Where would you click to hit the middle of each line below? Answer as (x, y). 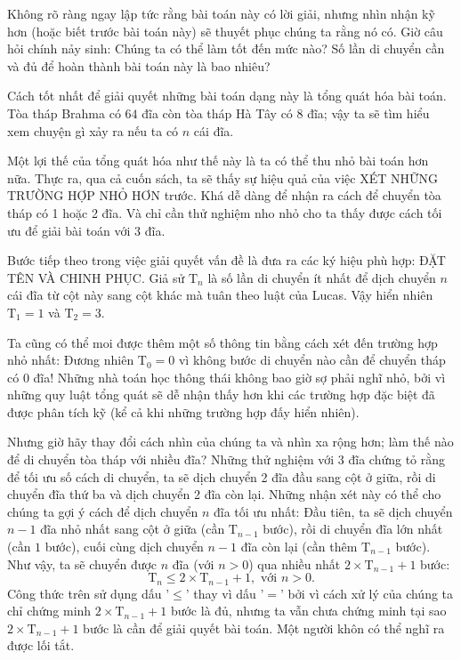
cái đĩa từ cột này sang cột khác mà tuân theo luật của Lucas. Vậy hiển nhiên (220, 295)
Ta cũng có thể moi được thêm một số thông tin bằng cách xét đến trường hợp (222, 342)
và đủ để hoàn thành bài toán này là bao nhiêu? (139, 65)
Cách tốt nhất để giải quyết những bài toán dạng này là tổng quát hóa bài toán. (227, 96)
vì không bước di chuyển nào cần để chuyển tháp (312, 360)
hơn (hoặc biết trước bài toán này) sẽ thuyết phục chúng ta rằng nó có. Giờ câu (225, 31)
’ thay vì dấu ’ (225, 593)
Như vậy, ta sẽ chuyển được (82, 563)
